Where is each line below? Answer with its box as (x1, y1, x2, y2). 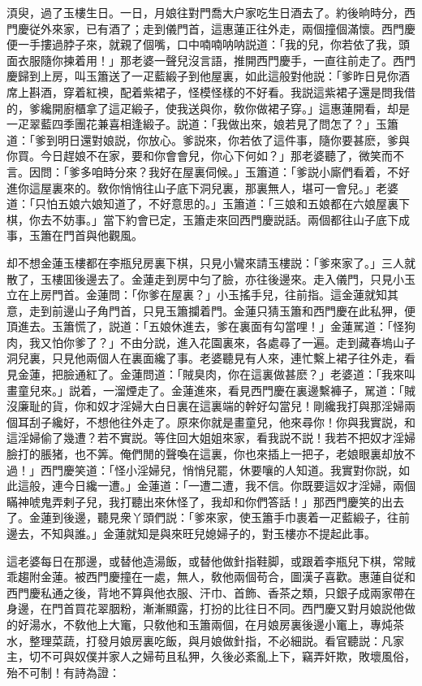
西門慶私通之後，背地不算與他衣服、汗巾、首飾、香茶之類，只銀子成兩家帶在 (6, 584, 416, 601)
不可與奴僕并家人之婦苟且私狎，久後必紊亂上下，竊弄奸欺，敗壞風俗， (40, 648, 416, 665)
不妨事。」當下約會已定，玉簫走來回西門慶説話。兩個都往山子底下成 (51, 211, 410, 228)
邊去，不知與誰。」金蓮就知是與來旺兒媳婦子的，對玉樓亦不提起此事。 (6, 525, 376, 541)
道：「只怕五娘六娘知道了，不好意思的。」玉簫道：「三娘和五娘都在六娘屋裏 (6, 195, 398, 212)
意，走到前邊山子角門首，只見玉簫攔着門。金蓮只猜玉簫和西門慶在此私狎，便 (6, 302, 416, 319)
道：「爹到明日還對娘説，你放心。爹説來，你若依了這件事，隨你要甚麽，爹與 (6, 131, 410, 148)
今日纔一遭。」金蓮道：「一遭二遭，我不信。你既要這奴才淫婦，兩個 (62, 477, 416, 494)
